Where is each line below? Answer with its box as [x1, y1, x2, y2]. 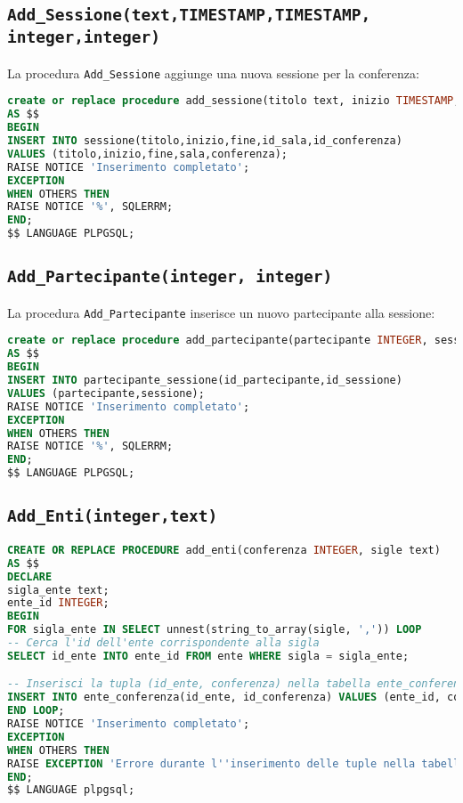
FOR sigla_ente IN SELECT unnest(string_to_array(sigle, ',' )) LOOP [7, 623, 422, 637]
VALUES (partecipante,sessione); [7, 386, 205, 400]
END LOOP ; [7, 704, 65, 718]
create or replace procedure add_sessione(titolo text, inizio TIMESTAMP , [7, 94, 460, 108]
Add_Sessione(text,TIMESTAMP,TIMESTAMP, [7, 5, 371, 25]
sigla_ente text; [7, 583, 110, 596]
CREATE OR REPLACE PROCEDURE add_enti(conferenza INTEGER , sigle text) [7, 543, 441, 556]
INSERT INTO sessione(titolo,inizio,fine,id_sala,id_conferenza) [7, 134, 402, 148]
